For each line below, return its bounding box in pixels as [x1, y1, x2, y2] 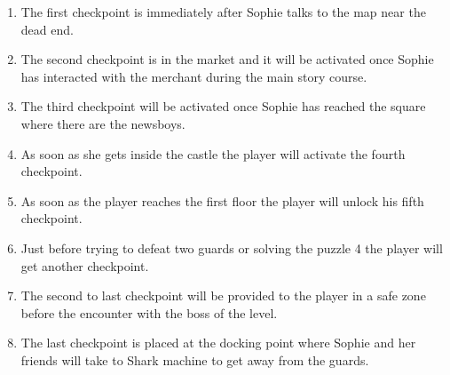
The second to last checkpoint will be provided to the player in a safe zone [20, 286, 426, 305]
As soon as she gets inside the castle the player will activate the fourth [20, 144, 406, 163]
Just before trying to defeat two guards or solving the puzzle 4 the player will [20, 238, 443, 257]
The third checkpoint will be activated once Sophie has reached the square [20, 97, 426, 116]
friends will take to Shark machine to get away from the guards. [20, 350, 369, 369]
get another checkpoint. [20, 256, 149, 275]
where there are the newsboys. [20, 114, 186, 132]
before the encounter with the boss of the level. [20, 303, 278, 322]
